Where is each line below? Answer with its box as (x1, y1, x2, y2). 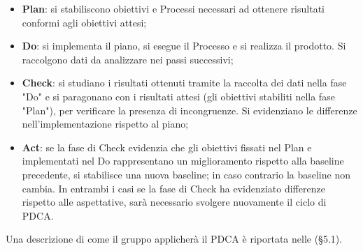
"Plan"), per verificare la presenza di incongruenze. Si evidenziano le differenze (22, 102, 357, 117)
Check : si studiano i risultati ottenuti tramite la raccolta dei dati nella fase (22, 75, 347, 90)
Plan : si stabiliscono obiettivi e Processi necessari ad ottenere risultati (22, 1, 325, 15)
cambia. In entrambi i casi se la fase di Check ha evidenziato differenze (22, 181, 325, 195)
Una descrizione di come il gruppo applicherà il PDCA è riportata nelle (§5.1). (6, 231, 343, 246)
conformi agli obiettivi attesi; (22, 15, 147, 29)
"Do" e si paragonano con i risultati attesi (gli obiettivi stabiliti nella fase (22, 89, 335, 103)
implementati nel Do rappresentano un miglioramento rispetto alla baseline (22, 153, 344, 168)
